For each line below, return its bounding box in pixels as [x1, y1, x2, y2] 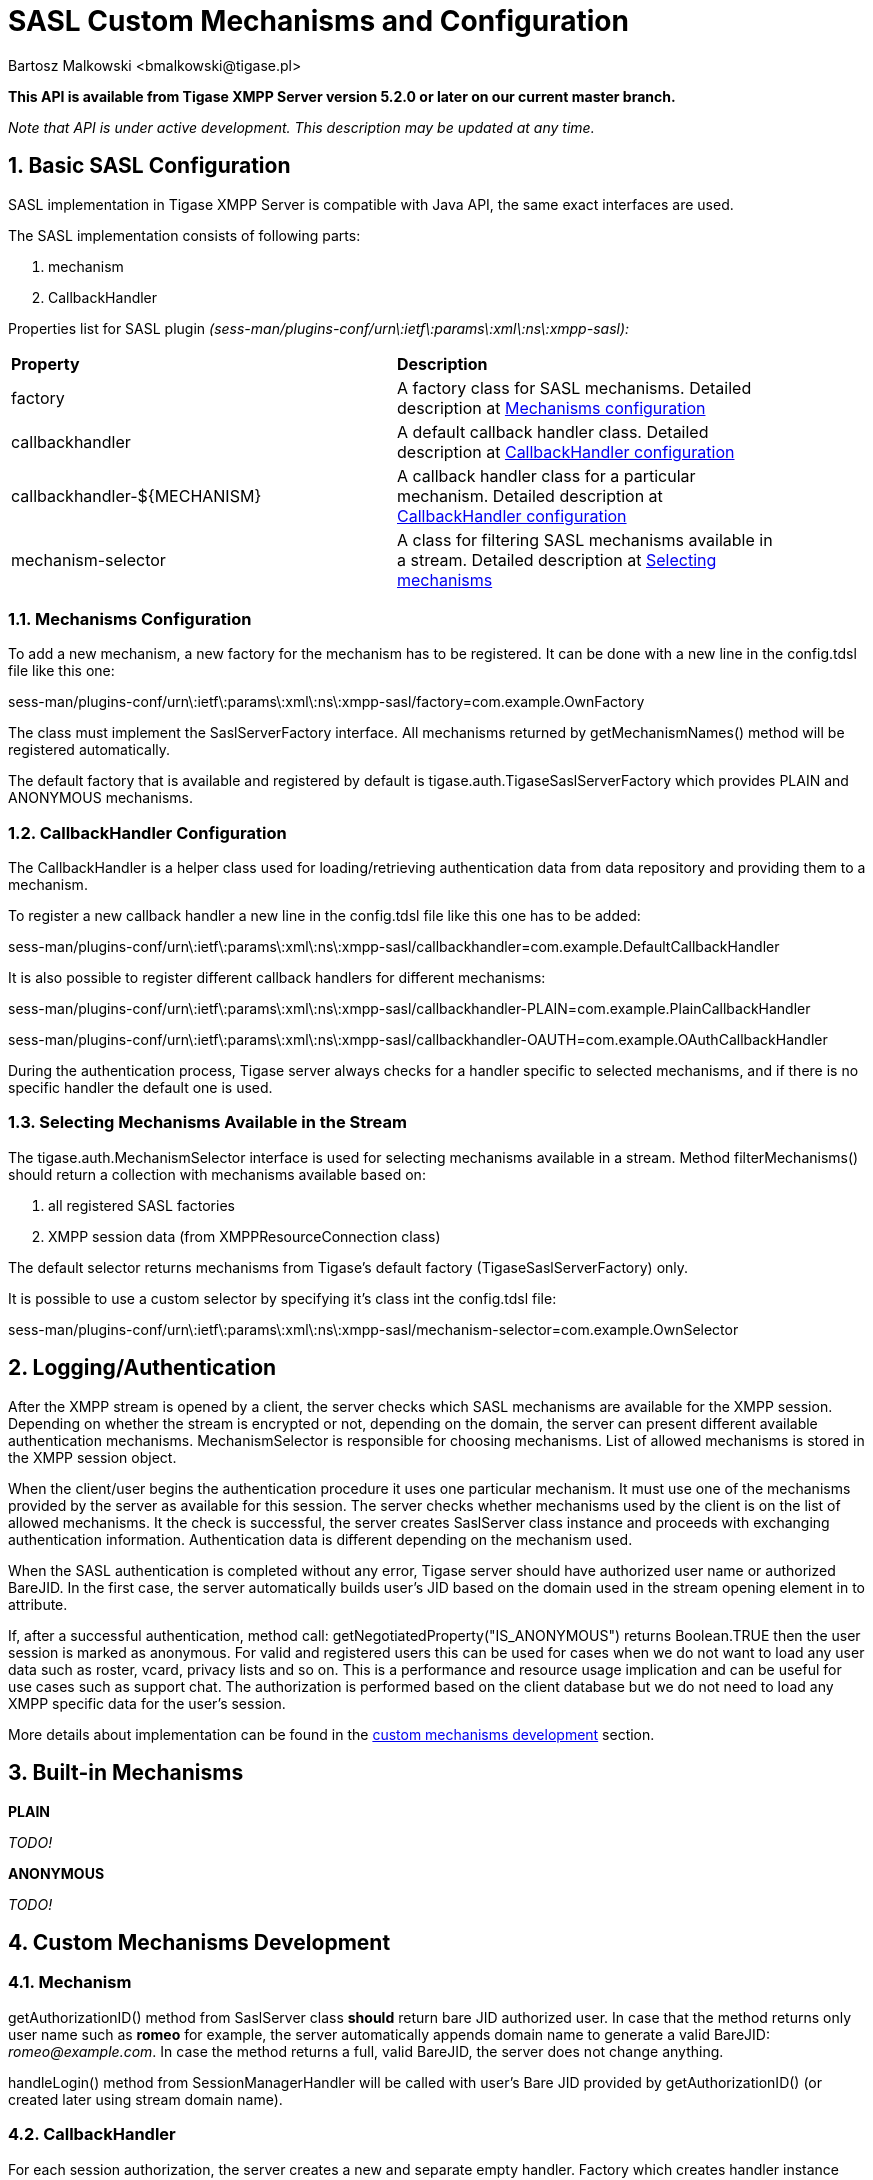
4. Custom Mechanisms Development [8, 1929, 391, 1955]
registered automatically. [8, 741, 171, 759]
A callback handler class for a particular [397, 465, 696, 486]
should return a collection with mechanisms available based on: [8, 1165, 426, 1183]
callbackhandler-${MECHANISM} [11, 485, 262, 506]
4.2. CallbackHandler [8, 2124, 176, 2145]
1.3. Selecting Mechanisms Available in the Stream [8, 1112, 407, 1133]
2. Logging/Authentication [8, 1355, 277, 1381]
